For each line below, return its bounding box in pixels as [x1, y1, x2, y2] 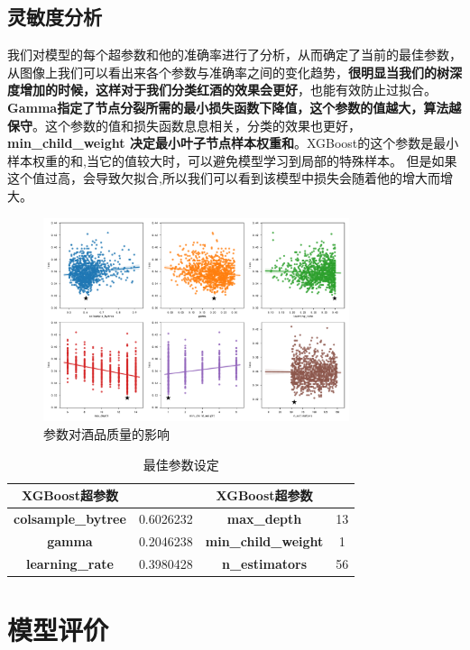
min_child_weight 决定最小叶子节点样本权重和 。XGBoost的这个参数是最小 [7, 133, 459, 152]
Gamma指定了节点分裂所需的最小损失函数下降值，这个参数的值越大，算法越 [7, 97, 462, 116]
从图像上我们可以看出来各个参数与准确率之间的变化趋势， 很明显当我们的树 [7, 62, 449, 81]
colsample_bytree [14, 509, 126, 528]
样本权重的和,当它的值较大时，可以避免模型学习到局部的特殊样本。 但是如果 [7, 151, 457, 169]
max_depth [226, 509, 302, 528]
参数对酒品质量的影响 [43, 425, 170, 444]
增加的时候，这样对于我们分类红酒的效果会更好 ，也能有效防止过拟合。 [19, 80, 437, 99]
